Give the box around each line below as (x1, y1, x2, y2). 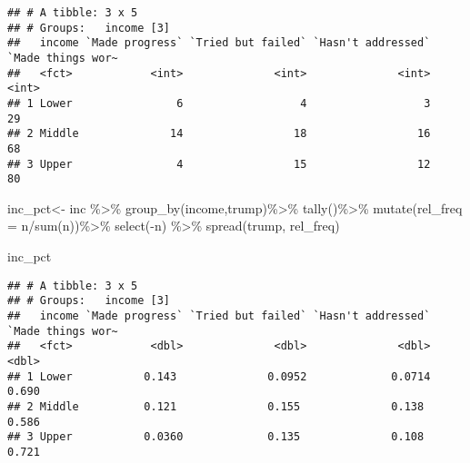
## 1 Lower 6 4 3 (7, 96, 431, 110)
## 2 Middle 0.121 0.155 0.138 (7, 399, 425, 413)
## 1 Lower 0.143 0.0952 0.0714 (7, 369, 431, 383)
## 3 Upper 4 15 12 (7, 157, 431, 171)
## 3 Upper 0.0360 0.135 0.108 (7, 430, 425, 444)
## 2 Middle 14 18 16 (7, 127, 431, 141)
